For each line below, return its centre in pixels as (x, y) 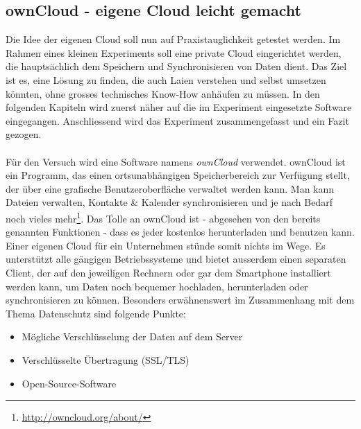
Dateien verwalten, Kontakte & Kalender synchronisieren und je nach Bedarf (169, 202)
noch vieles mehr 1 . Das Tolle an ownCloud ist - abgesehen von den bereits (163, 217)
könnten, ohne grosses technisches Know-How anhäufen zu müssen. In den (163, 93)
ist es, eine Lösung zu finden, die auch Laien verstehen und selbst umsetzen (166, 79)
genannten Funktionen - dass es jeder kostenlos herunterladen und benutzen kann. (180, 232)
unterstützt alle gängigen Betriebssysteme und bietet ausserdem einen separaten (176, 259)
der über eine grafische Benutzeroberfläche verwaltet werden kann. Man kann (170, 188)
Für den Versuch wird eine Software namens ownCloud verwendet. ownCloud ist (176, 161)
